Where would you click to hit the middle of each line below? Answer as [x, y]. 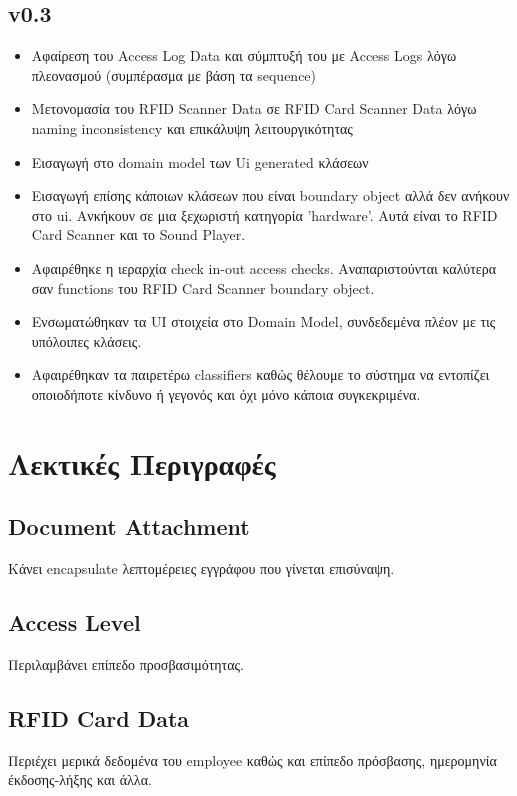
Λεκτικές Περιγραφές [142, 462]
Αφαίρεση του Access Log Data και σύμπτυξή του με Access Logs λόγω [244, 55]
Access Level [74, 622]
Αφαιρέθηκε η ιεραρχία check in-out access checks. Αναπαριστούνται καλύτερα [263, 267]
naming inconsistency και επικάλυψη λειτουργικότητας [192, 127]
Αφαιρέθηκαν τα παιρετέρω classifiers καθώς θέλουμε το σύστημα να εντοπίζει [260, 374]
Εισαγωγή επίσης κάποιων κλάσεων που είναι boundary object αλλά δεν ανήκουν [270, 195]
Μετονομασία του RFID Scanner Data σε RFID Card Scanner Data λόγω [254, 108]
